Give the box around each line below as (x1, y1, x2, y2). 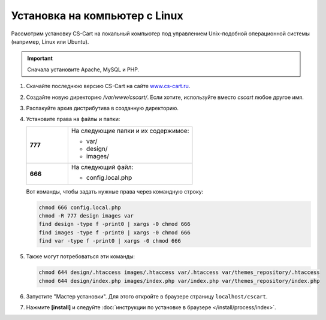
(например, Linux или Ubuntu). (11, 38, 89, 45)
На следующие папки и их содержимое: (71, 126, 189, 135)
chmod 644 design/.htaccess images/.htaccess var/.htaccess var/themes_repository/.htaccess (38, 269, 320, 276)
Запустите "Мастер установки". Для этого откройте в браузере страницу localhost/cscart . (26, 292, 268, 300)
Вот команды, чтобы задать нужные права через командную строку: (26, 188, 204, 195)
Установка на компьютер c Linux (11, 9, 183, 22)
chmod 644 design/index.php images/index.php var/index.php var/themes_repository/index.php (38, 277, 320, 284)
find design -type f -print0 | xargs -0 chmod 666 (38, 221, 191, 228)
